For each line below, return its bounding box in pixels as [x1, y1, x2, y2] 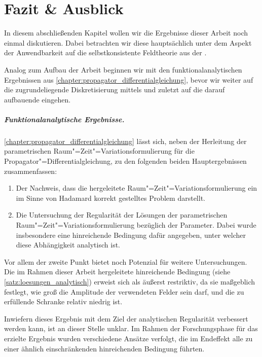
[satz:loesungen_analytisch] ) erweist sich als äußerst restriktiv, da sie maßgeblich [4, 276, 255, 287]
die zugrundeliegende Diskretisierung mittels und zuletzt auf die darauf [4, 84, 225, 95]
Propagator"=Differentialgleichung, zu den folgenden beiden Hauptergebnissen [4, 156, 247, 166]
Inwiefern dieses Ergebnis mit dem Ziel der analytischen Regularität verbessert [4, 313, 248, 324]
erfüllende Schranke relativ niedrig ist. [4, 296, 123, 307]
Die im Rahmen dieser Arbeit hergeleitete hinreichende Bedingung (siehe [4, 266, 231, 277]
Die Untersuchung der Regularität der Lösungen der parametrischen [16, 209, 228, 220]
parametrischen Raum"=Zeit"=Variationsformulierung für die [4, 146, 195, 156]
